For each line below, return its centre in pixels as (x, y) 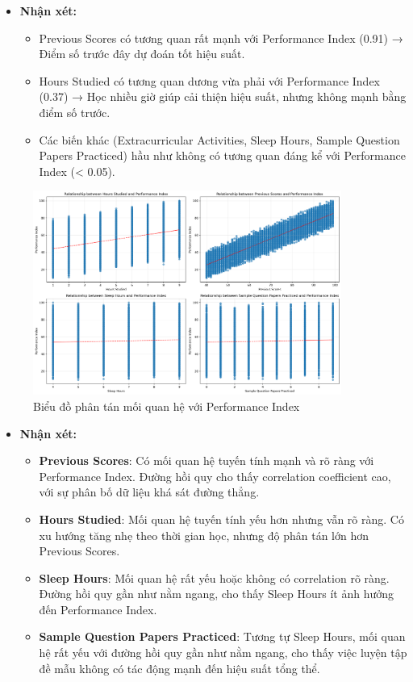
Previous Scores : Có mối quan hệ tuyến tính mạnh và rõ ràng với (206, 460)
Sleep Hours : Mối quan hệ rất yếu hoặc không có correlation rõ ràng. (214, 577)
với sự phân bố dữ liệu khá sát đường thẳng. (149, 492)
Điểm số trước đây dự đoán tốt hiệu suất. (142, 54)
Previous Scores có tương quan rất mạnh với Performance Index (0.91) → (221, 38)
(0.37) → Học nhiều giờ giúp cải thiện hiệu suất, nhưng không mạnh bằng (223, 96)
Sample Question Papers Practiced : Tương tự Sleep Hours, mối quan (222, 636)
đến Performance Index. (98, 609)
